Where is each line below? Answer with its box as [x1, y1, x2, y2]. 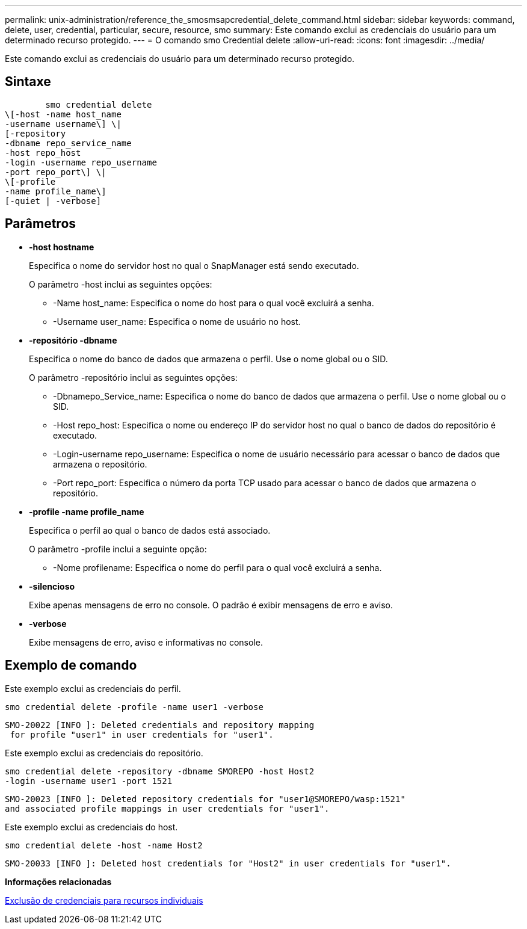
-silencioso [29, 581, 75, 591]
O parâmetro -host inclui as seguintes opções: [29, 279, 212, 289]
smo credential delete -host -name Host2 [5, 840, 203, 850]
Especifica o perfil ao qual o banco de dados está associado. [29, 525, 271, 535]
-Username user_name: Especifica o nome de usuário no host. [53, 316, 301, 327]
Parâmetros [5, 216, 76, 232]
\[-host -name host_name [5, 109, 122, 119]
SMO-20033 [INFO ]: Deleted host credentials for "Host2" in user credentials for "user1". [5, 858, 451, 868]
